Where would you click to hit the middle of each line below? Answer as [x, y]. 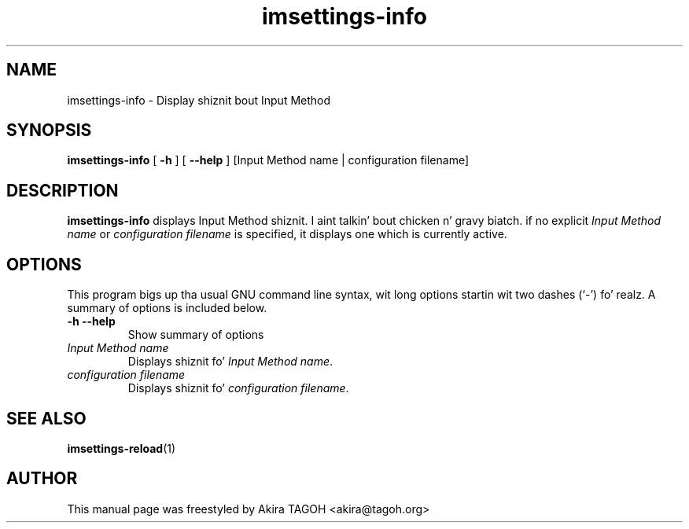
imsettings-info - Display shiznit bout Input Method [199, 100]
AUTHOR [42, 479]
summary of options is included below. [167, 308]
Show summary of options [196, 335]
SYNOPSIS [49, 130]
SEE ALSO [46, 418]
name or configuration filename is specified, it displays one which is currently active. [287, 234]
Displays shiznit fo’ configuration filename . [238, 388]
